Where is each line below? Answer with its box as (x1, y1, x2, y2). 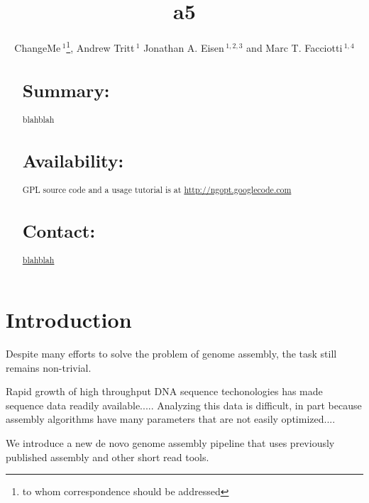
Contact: (22, 219, 96, 243)
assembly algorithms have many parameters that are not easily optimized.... (6, 411, 336, 426)
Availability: (22, 148, 124, 172)
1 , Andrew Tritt (66, 38, 135, 55)
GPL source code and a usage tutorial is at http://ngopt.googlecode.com (22, 184, 292, 196)
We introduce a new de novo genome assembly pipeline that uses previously (6, 435, 335, 450)
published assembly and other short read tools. (6, 449, 209, 464)
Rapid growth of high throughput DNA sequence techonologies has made (6, 384, 323, 399)
